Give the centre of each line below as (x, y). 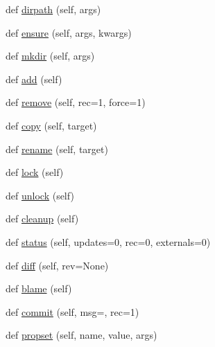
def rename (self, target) (57, 149)
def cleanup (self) (42, 219)
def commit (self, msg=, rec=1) (72, 311)
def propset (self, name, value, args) (81, 335)
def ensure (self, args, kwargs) (69, 32)
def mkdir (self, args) (50, 56)
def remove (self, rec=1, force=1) (76, 102)
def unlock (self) (40, 195)
